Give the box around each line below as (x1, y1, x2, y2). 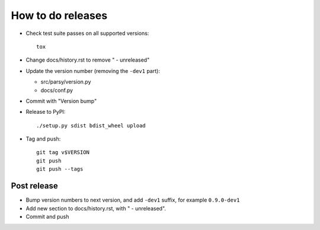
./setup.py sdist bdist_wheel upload (36, 122, 146, 129)
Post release (11, 181, 59, 191)
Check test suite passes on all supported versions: (25, 30, 149, 37)
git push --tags (36, 166, 84, 172)
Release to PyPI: (25, 108, 66, 116)
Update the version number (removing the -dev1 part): (25, 67, 160, 74)
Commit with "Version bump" (25, 97, 97, 104)
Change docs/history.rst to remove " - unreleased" (25, 56, 150, 63)
